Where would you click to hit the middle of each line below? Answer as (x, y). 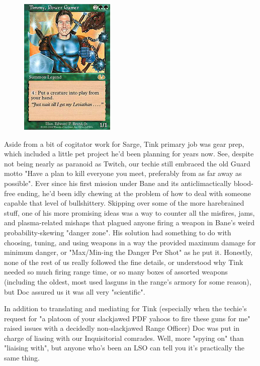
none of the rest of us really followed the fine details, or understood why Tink (124, 262)
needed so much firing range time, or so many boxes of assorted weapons (116, 272)
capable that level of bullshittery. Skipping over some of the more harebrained (124, 203)
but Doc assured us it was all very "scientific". (75, 291)
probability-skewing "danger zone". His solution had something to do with (118, 232)
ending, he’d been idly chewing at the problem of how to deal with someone (134, 193)
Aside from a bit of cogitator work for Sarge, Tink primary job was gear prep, (124, 144)
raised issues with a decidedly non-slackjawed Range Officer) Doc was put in (122, 328)
